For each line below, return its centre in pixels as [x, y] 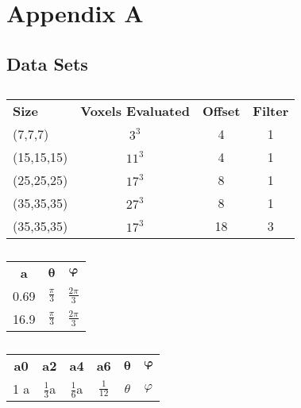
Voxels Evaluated [135, 110]
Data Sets [47, 63]
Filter [271, 110]
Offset [221, 110]
